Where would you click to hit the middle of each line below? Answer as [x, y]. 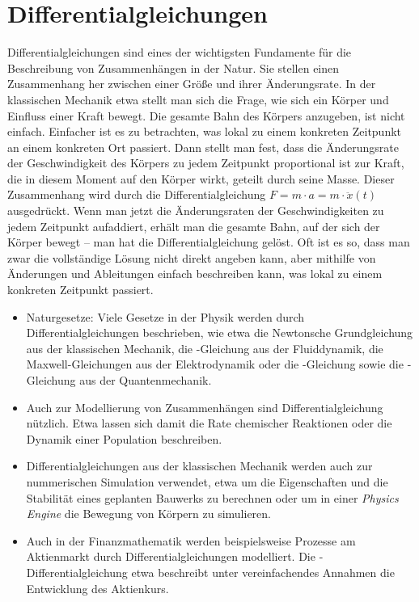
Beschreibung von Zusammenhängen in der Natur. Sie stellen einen [174, 67]
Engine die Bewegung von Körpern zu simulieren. [148, 514]
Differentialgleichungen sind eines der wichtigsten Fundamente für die [180, 52]
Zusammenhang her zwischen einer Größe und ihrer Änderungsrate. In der [192, 84]
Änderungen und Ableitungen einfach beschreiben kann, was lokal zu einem [195, 274]
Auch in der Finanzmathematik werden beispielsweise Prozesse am [191, 540]
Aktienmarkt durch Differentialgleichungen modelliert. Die [171, 556]
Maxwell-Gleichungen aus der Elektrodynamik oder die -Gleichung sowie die [215, 364]
